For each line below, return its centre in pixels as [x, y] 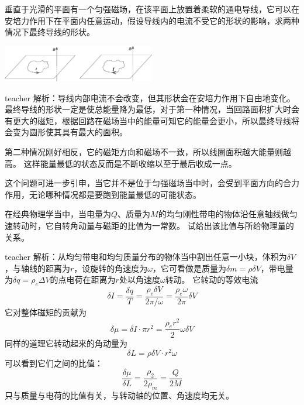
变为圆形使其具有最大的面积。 [70, 132]
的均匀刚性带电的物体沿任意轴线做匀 [228, 214]
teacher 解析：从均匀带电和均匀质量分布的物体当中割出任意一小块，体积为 [146, 257]
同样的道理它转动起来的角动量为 [66, 343]
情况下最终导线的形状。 [50, 32]
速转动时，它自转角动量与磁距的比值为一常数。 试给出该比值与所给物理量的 [149, 225]
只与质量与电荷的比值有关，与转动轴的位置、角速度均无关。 [119, 395]
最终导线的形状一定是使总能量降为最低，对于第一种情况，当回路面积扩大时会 [152, 109]
